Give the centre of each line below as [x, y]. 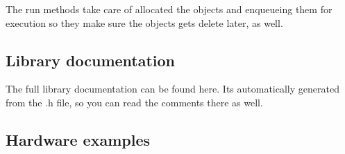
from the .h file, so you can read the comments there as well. [134, 102]
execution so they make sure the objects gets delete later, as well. [144, 22]
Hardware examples [78, 139]
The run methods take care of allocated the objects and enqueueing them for [169, 9]
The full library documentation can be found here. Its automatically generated [172, 89]
